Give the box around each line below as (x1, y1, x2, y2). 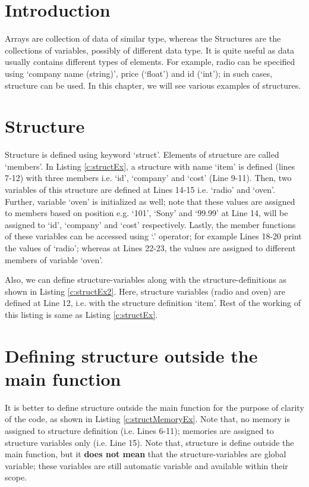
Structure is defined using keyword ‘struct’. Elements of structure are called (5, 148, 279, 161)
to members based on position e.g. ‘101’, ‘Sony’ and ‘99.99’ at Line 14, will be (5, 207, 288, 219)
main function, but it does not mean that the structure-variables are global (5, 448, 286, 460)
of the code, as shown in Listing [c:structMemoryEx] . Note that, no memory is (5, 413, 290, 425)
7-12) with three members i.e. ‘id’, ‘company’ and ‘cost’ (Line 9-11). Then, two (5, 171, 292, 184)
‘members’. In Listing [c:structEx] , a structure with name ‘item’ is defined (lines (5, 160, 295, 172)
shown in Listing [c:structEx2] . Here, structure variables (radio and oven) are (5, 285, 286, 297)
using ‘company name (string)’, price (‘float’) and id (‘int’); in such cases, (5, 67, 273, 79)
